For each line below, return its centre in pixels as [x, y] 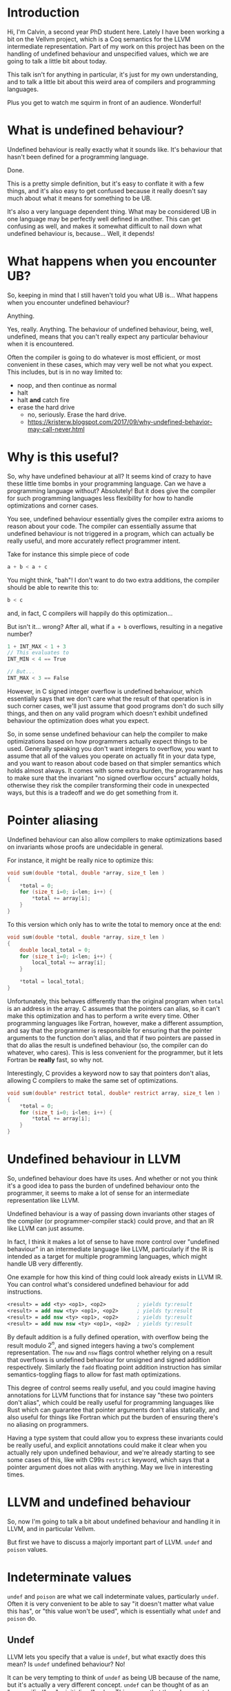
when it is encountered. [41, 343]
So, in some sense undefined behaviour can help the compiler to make [108, 734]
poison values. [28, 1550]
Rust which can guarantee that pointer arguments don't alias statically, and [113, 1410]
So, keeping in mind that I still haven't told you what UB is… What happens [113, 295]
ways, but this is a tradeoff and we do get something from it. [93, 792]
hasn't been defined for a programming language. [78, 157]
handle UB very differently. [45, 1264]
